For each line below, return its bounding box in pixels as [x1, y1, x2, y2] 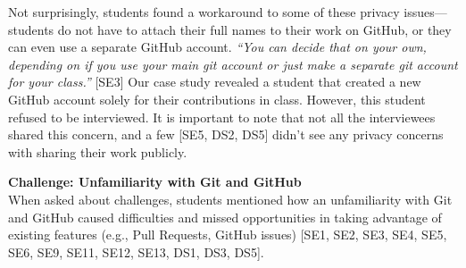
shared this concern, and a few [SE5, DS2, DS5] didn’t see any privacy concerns [8, 125, 444, 144]
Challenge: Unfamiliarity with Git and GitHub [8, 172, 302, 191]
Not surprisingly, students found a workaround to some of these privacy [8, 3, 400, 21]
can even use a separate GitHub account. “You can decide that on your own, [8, 38, 427, 56]
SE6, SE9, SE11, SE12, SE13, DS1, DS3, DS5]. [8, 242, 264, 261]
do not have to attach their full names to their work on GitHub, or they [57, 20, 452, 38]
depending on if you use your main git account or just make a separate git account [8, 54, 458, 73]
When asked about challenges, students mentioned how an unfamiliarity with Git [8, 189, 453, 208]
